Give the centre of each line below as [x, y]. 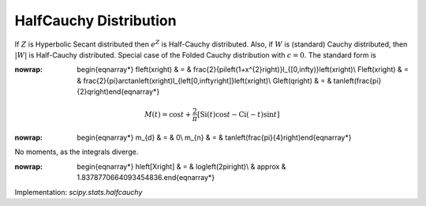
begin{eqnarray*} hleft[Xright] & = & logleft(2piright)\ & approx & [181, 167]
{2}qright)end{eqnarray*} [118, 92]
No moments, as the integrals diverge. [77, 152]
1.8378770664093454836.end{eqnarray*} [146, 178]
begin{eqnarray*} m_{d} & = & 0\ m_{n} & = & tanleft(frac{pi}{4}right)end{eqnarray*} [214, 137]
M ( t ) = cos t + [168, 114]
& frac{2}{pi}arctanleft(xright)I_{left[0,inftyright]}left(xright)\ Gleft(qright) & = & [204, 81]
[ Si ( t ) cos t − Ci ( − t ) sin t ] [239, 114]
